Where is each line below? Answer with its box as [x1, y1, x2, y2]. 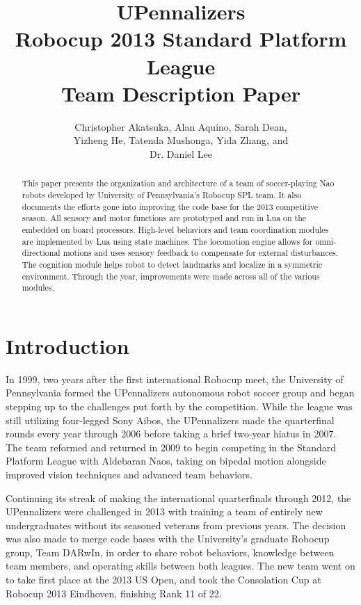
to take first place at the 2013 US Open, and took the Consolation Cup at [6, 572, 321, 587]
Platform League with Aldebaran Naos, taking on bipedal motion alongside [6, 453, 326, 468]
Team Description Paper [61, 79, 300, 107]
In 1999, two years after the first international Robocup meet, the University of [6, 371, 344, 386]
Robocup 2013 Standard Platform [15, 24, 347, 53]
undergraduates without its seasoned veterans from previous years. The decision [6, 517, 346, 532]
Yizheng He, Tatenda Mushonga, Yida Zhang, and [73, 133, 289, 147]
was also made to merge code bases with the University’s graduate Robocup [6, 531, 330, 546]
